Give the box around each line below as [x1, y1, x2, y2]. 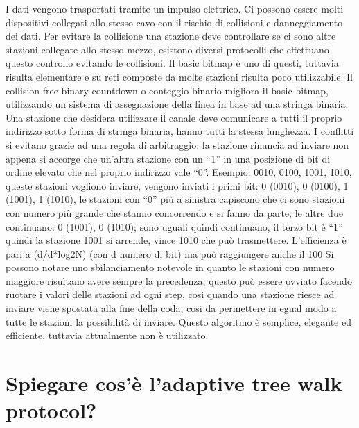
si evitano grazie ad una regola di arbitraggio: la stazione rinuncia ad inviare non [6, 137, 349, 151]
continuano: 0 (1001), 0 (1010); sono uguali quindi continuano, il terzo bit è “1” [6, 219, 343, 233]
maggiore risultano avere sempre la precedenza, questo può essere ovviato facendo [6, 273, 352, 288]
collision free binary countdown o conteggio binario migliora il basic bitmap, [6, 83, 329, 97]
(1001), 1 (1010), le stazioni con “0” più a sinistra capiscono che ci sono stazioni [6, 192, 345, 206]
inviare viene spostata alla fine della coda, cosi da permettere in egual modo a [6, 301, 337, 315]
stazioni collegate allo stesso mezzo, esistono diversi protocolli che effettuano [6, 42, 329, 56]
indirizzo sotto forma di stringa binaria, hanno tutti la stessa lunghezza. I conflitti [6, 124, 354, 138]
